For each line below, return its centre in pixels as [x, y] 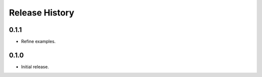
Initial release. [35, 67]
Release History [42, 13]
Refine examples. [38, 42]
